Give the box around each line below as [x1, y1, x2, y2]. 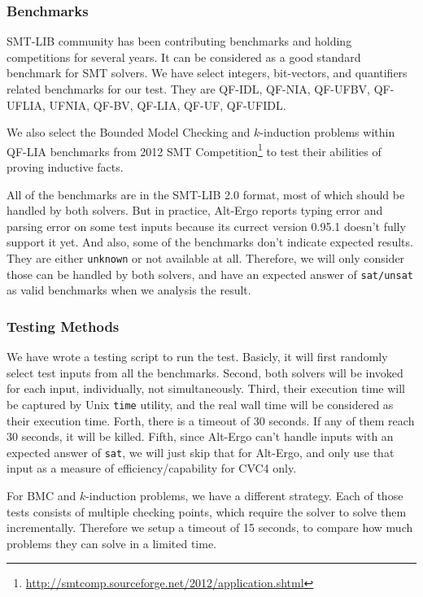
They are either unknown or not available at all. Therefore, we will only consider [7, 250, 405, 266]
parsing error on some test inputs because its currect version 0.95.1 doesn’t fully [7, 217, 406, 234]
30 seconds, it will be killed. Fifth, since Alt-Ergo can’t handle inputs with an [7, 428, 394, 445]
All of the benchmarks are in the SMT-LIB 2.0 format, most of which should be [7, 185, 405, 203]
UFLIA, [7, 96, 46, 113]
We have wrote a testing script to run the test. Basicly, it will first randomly [7, 348, 388, 365]
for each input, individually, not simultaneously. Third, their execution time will [7, 380, 405, 397]
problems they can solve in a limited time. [7, 534, 217, 551]
